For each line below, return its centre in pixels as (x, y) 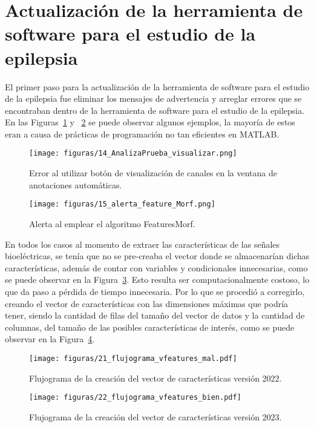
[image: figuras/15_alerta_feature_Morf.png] (122, 204)
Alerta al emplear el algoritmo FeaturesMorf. (112, 223)
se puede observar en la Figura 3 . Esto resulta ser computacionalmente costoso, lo (157, 280)
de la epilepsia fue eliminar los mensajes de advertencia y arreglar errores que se (153, 98)
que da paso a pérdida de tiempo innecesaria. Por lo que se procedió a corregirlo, (155, 291)
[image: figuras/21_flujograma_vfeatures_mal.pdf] (133, 358)
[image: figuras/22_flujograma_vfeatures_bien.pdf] (135, 398)
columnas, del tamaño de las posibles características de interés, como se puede (150, 327)
